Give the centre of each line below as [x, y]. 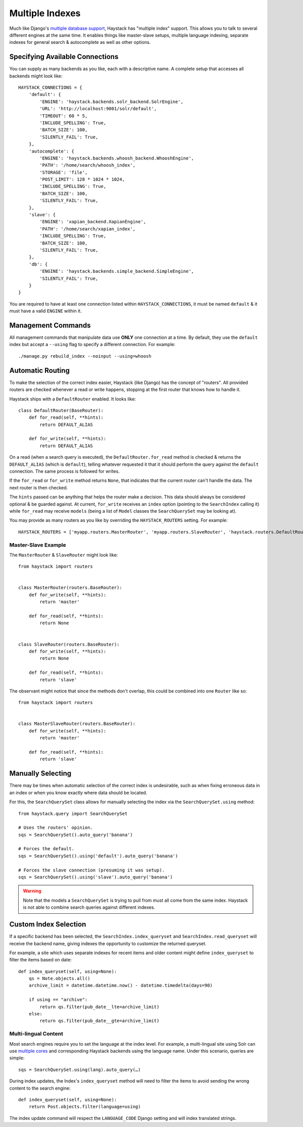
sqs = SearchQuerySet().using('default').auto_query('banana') [98, 856]
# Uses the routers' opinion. [56, 828]
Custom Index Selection [48, 924]
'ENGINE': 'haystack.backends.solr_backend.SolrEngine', [112, 102]
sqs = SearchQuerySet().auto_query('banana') [76, 835]
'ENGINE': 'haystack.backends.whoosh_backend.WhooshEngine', [117, 158]
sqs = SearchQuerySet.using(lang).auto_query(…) [80, 1069]
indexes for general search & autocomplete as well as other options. [80, 42]
